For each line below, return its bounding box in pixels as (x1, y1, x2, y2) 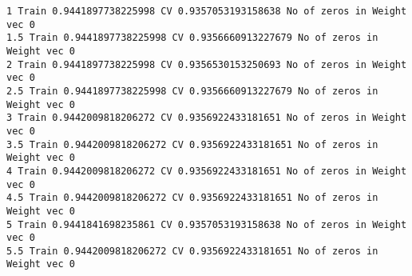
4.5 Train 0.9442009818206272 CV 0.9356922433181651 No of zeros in (6, 192, 378, 204)
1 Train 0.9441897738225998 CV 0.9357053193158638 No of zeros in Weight (6, 6, 407, 17)
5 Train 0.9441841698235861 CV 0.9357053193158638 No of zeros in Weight (6, 218, 407, 230)
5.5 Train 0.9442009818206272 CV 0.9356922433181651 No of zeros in (6, 245, 378, 257)
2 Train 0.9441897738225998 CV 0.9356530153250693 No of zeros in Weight (6, 58, 407, 70)
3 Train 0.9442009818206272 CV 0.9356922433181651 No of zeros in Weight (6, 112, 407, 124)
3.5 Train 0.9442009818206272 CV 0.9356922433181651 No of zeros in (6, 138, 378, 150)
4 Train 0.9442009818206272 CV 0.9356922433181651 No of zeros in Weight (6, 165, 407, 177)
